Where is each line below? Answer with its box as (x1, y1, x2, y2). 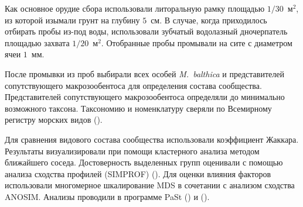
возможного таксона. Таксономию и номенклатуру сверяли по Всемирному (5, 102, 272, 114)
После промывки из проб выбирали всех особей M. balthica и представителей (5, 67, 284, 80)
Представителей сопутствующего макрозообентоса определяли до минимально (5, 91, 285, 103)
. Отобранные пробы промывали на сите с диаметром (101, 36, 292, 49)
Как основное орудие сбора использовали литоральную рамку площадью (5, 2, 265, 14)
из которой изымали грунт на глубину (5, 13, 140, 26)
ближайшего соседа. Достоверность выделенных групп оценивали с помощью (5, 156, 283, 168)
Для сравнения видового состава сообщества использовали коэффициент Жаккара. (5, 133, 299, 145)
